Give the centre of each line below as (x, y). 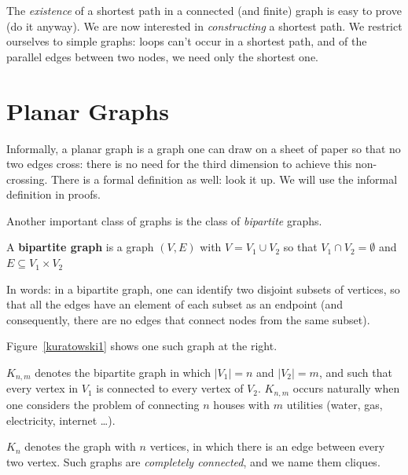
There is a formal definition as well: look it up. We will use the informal (224, 179)
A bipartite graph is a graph (80, 247)
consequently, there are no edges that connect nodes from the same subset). (188, 319)
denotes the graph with (80, 446)
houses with (242, 404)
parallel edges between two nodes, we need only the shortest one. (162, 56)
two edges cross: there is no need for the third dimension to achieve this (179, 164)
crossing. (27, 179)
